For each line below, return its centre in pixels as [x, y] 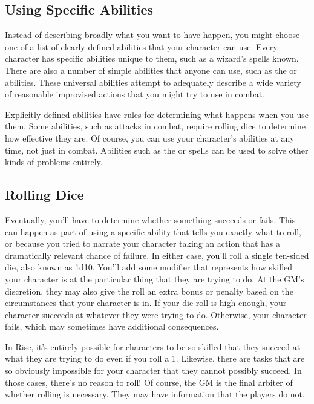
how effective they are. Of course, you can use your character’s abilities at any [150, 138]
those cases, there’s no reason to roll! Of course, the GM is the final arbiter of [149, 382]
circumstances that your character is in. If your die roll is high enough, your [146, 303]
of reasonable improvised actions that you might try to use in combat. [135, 94]
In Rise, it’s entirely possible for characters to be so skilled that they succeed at [153, 346]
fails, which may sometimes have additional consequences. [112, 326]
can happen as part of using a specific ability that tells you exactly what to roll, [153, 231]
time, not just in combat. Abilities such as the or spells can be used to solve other [157, 150]
